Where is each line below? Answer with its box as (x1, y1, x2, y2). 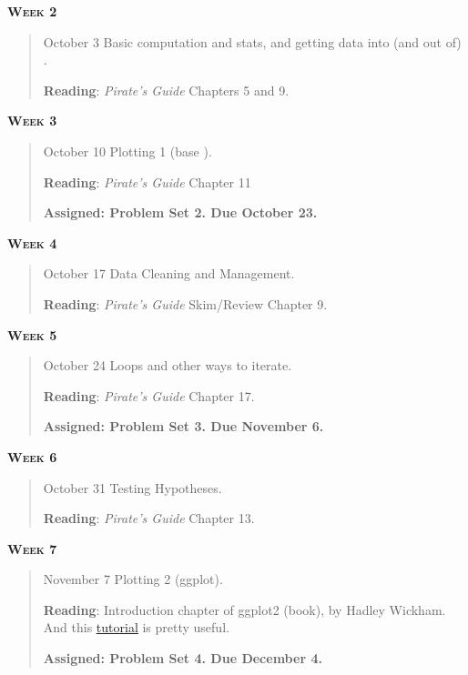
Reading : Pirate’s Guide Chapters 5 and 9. (43, 80, 290, 99)
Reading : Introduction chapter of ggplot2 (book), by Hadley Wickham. (43, 599, 446, 619)
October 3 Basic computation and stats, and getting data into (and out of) (43, 32, 462, 51)
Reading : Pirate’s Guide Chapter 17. (43, 386, 255, 405)
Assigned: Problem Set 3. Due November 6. (43, 417, 324, 436)
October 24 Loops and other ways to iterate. (43, 356, 292, 375)
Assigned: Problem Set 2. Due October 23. (43, 203, 318, 222)
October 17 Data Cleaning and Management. (43, 264, 295, 283)
